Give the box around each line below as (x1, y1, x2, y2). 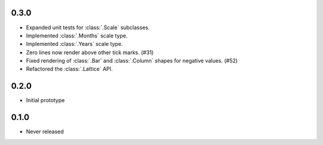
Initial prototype (26, 97, 65, 104)
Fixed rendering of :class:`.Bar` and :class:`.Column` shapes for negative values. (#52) (26, 57, 238, 64)
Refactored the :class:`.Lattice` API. (26, 66, 113, 73)
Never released (26, 128, 64, 135)
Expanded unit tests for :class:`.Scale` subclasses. (26, 24, 150, 31)
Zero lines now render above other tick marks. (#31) (26, 48, 154, 56)
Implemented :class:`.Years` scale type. (26, 41, 123, 48)
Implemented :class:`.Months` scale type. (26, 32, 128, 39)
